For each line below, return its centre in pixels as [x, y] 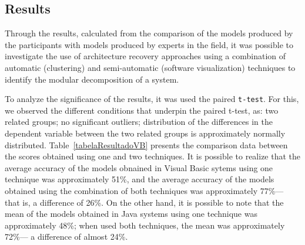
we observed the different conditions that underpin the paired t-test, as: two [142, 110]
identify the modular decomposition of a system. [92, 79]
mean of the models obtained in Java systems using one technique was [131, 214]
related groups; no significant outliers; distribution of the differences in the [139, 122]
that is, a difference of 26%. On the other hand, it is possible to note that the [144, 202]
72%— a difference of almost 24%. [66, 237]
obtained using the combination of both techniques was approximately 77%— [144, 190]
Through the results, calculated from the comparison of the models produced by [149, 33]
